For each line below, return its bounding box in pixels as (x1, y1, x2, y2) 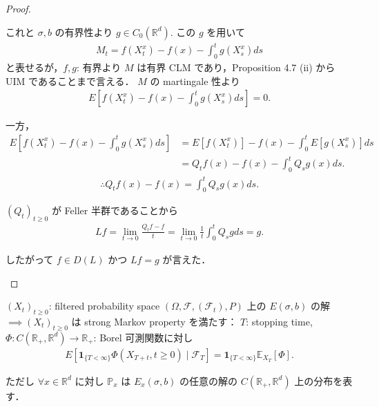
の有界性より (55, 24, 113, 39)
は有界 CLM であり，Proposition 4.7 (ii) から (137, 59, 336, 74)
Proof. (6, 1, 31, 15)
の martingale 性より (150, 73, 240, 88)
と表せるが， (6, 59, 64, 74)
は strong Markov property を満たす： (71, 314, 237, 328)
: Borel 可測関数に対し (93, 330, 193, 344)
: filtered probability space (48, 299, 160, 313)
